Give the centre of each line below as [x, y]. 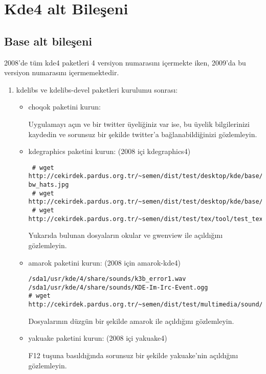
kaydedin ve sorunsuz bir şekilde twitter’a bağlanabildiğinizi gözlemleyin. [143, 134]
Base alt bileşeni [48, 41]
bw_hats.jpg [49, 185]
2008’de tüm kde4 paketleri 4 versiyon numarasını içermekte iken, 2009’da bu [125, 62]
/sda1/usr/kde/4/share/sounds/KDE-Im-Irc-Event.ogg [118, 287]
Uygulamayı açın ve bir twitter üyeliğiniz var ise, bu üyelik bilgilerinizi [139, 124]
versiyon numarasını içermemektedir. [62, 72]
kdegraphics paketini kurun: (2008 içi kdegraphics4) [109, 151]
